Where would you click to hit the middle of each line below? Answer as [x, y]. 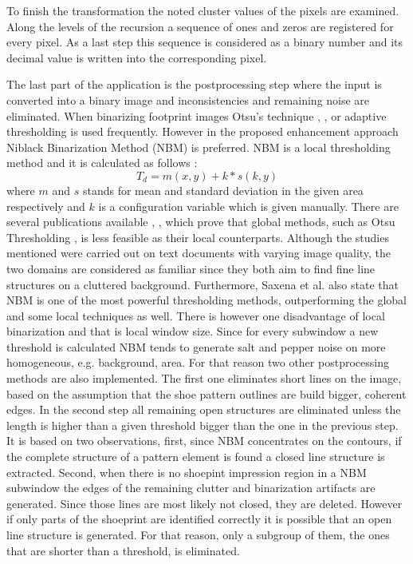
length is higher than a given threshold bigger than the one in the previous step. [203, 425]
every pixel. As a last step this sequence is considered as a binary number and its [205, 42]
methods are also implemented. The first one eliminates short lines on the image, [204, 378]
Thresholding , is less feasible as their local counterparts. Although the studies [198, 237]
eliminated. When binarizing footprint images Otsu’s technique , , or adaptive [197, 115]
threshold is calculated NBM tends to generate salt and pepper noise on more [196, 346]
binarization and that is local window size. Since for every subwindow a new [193, 331]
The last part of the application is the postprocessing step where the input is [194, 84]
